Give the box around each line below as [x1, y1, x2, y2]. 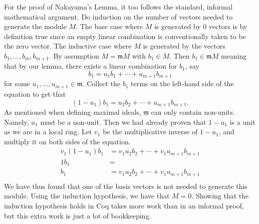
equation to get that [4, 88, 66, 99]
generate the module [4, 21, 67, 32]
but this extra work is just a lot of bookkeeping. [4, 210, 151, 220]
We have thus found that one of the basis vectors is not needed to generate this [4, 180, 247, 191]
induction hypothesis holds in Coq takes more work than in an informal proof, [4, 200, 244, 211]
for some [4, 78, 30, 89]
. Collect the [82, 78, 121, 89]
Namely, [4, 116, 29, 127]
